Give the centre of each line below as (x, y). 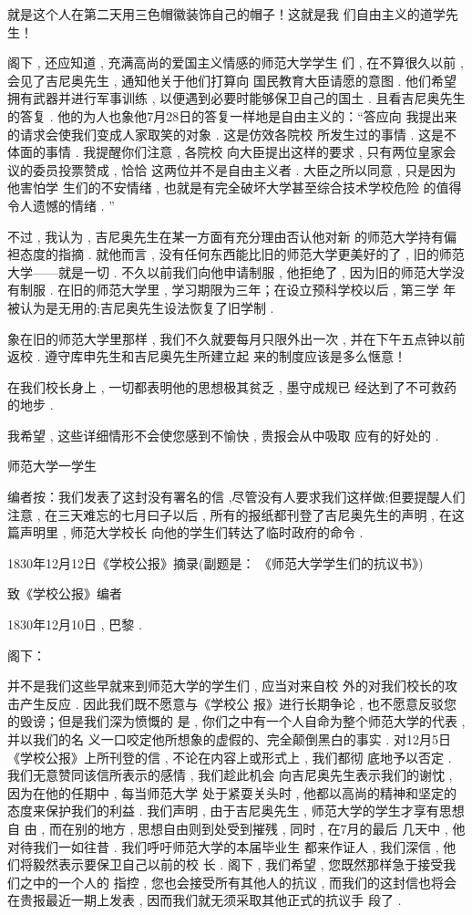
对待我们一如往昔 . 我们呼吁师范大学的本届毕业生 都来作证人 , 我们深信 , (223, 846)
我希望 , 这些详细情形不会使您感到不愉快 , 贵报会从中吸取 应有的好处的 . (223, 435)
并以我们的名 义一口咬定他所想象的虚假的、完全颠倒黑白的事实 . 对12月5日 (229, 739)
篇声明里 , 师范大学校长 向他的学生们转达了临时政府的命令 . (185, 532)
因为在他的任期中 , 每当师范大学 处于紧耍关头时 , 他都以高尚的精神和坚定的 (232, 792)
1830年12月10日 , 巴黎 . (75, 624)
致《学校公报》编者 (65, 593)
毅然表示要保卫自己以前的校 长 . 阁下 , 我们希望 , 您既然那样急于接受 (238, 864)
